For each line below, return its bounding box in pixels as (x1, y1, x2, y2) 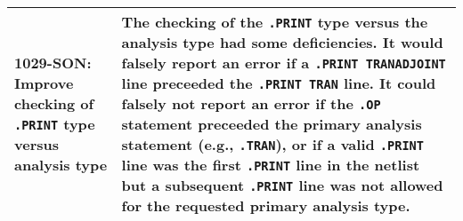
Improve (14, 73, 74, 93)
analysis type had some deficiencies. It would (121, 32, 443, 52)
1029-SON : (14, 52, 92, 73)
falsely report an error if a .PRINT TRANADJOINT (121, 52, 446, 73)
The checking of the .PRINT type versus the (121, 12, 428, 32)
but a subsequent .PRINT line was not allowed (121, 175, 443, 195)
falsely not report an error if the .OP (121, 93, 381, 114)
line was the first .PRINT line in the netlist (121, 154, 420, 175)
